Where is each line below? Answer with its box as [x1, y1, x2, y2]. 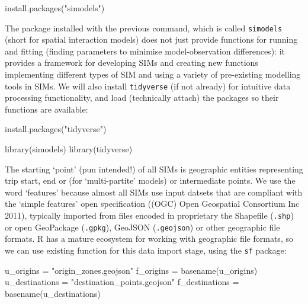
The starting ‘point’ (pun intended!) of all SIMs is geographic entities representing [5, 162, 303, 175]
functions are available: [5, 103, 88, 115]
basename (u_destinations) [5, 287, 101, 299]
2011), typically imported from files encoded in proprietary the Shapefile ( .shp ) [5, 209, 294, 222]
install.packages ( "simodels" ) [5, 2, 105, 14]
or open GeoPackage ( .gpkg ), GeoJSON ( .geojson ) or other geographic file [5, 220, 280, 233]
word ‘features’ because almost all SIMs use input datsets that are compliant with [5, 185, 303, 198]
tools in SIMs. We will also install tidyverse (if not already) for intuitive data [5, 79, 291, 92]
